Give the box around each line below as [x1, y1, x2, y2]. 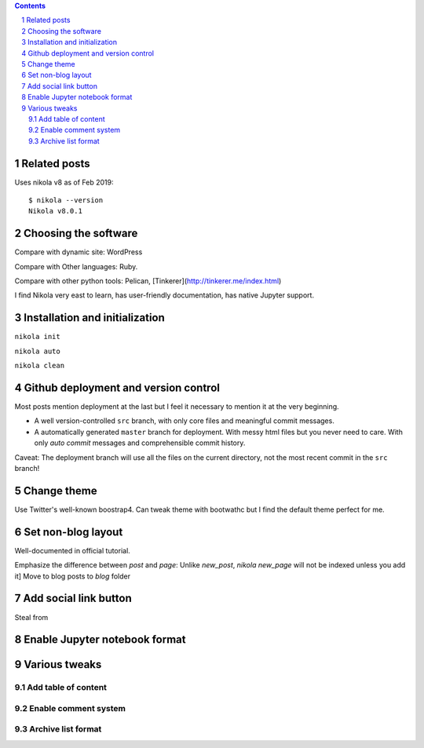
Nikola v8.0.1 [28, 206, 82, 216]
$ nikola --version [28, 195, 104, 204]
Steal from [14, 612, 49, 622]
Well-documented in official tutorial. [14, 545, 131, 555]
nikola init [14, 332, 60, 341]
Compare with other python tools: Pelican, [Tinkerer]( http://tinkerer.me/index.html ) [14, 276, 282, 286]
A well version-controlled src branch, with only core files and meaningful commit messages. [34, 416, 335, 425]
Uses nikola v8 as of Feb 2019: [14, 177, 114, 187]
